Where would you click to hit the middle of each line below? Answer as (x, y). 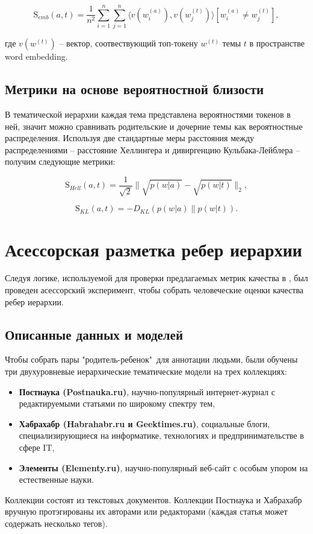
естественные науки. (56, 479)
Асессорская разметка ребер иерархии (153, 249)
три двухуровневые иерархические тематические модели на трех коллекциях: (146, 371)
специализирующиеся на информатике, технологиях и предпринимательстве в (161, 435)
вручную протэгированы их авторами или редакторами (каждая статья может (146, 511)
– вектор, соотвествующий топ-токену (129, 43)
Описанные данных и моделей (94, 334)
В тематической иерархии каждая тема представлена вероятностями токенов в (148, 114)
